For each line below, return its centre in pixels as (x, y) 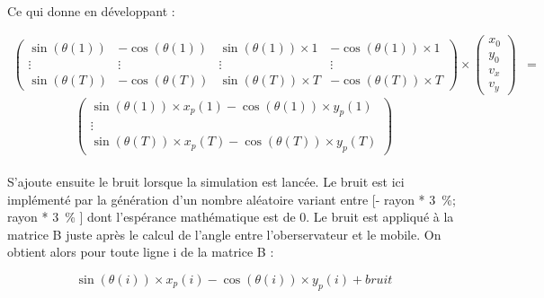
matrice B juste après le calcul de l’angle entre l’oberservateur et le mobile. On (224, 234)
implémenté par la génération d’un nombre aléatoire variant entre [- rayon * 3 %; (232, 199)
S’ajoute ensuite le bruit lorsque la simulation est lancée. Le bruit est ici (206, 181)
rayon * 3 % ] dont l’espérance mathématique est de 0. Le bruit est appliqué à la (231, 217)
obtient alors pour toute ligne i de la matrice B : (141, 252)
